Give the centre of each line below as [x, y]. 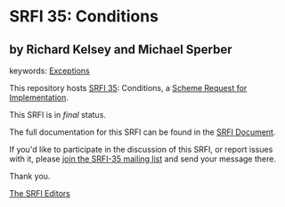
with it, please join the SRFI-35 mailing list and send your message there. [142, 159]
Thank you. [30, 176]
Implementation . [39, 97]
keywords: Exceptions [50, 70]
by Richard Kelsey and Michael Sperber [121, 50]
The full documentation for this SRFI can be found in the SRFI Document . [142, 132]
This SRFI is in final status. [58, 115]
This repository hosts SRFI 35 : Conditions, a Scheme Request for [128, 88]
